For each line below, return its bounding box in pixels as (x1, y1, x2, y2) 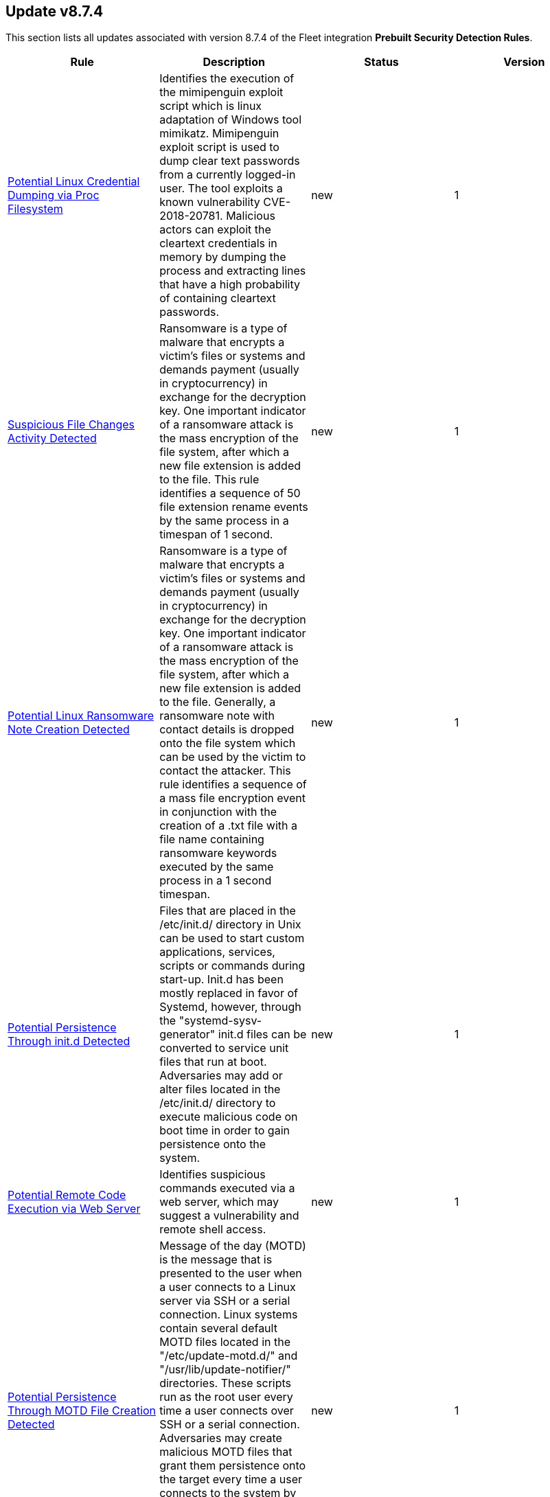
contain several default (159, 1321, 277, 1336)
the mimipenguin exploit (159, 85, 284, 100)
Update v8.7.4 (5, 3, 104, 20)
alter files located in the (159, 1082, 281, 1097)
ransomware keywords (159, 846, 277, 860)
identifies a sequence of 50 (159, 486, 301, 501)
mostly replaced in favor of (159, 986, 298, 1001)
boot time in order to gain (159, 1123, 290, 1138)
